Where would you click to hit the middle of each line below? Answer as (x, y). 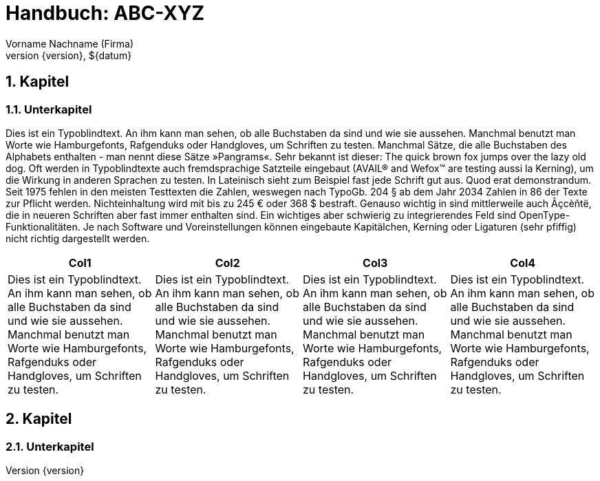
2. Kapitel (39, 419)
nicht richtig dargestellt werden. (78, 238)
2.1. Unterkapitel (50, 446)
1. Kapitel (37, 82)
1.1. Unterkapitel (49, 109)
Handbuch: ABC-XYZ (105, 13)
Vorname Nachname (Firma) (69, 43)
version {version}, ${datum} (69, 55)
